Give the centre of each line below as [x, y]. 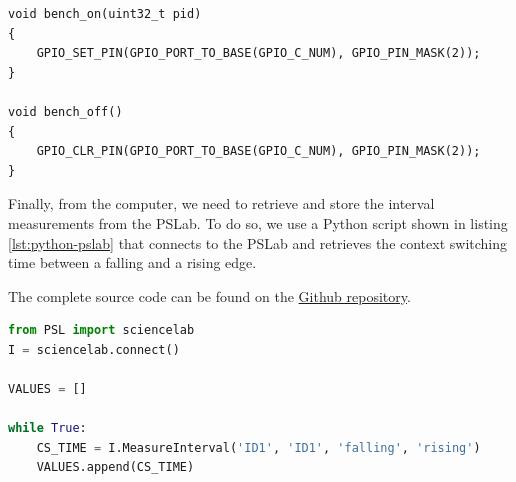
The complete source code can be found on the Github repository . [209, 295]
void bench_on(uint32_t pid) [105, 14]
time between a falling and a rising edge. [132, 262]
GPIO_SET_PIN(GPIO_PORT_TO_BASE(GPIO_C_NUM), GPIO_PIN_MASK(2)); [258, 53]
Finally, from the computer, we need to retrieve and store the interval [221, 203]
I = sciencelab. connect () [94, 349]
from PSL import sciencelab [101, 330]
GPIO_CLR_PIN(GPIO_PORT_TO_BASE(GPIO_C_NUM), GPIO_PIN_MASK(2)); [258, 151]
